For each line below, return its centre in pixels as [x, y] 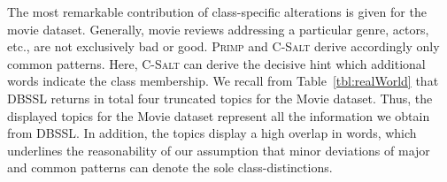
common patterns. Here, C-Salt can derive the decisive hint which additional [216, 63]
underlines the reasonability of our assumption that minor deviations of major [219, 150]
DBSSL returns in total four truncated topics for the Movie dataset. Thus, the [220, 98]
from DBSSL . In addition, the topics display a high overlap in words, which [212, 133]
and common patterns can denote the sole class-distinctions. [170, 167]
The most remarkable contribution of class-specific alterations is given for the [217, 11]
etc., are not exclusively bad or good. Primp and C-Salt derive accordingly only [223, 46]
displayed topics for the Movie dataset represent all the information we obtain [219, 115]
